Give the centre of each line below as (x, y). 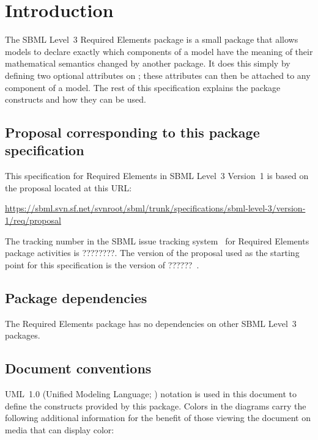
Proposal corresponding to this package (132, 132)
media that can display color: (60, 429)
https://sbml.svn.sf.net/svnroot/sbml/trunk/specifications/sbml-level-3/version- (155, 208)
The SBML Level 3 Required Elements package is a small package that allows (152, 39)
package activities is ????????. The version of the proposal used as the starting (152, 253)
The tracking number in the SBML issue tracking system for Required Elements (157, 240)
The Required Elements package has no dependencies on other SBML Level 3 (151, 323)
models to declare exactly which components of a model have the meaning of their (159, 51)
